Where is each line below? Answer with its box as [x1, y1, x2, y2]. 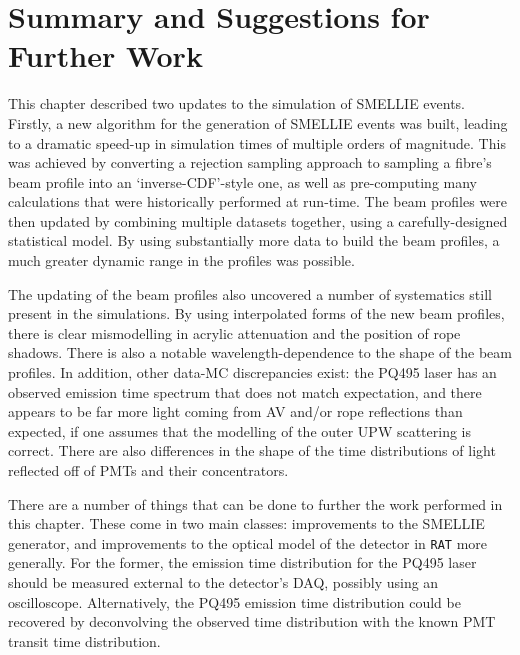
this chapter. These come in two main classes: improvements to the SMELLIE [8, 513, 485, 534]
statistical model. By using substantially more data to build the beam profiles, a [8, 230, 500, 251]
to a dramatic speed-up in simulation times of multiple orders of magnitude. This [8, 132, 506, 153]
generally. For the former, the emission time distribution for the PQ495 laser [8, 552, 477, 573]
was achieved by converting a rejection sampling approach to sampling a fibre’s [8, 152, 492, 173]
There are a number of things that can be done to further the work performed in [8, 493, 503, 514]
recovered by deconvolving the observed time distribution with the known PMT [8, 611, 496, 632]
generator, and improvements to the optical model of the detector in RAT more [8, 532, 488, 553]
